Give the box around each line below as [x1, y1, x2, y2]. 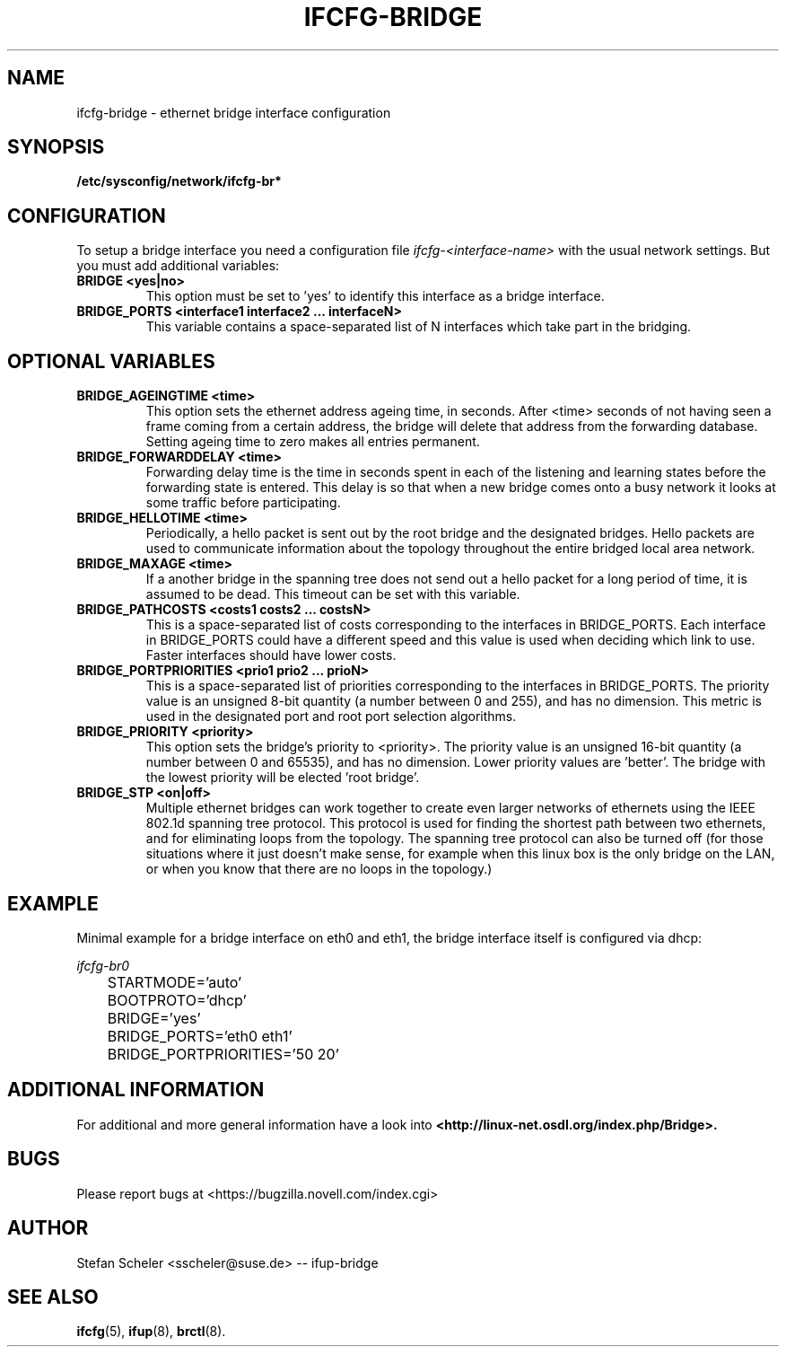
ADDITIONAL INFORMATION [7, 1078, 265, 1102]
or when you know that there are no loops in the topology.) [145, 861, 493, 877]
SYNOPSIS [7, 136, 105, 159]
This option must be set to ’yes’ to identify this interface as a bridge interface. [145, 288, 605, 304]
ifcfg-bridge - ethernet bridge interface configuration [76, 104, 391, 120]
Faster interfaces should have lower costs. [145, 647, 397, 664]
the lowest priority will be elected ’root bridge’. [145, 769, 420, 786]
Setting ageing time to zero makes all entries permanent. [145, 434, 480, 450]
